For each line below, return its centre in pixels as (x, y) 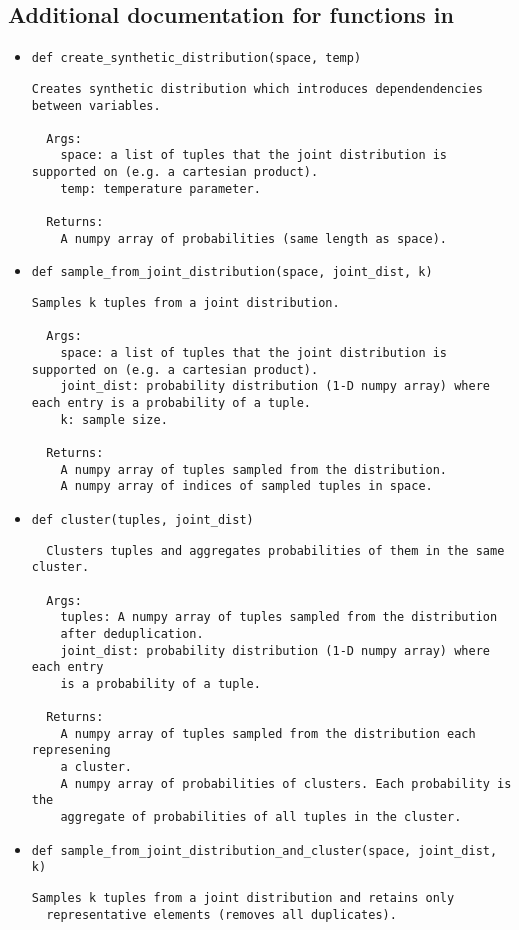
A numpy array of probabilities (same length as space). (254, 238)
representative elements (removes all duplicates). (221, 914)
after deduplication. (132, 633)
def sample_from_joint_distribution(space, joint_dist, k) (232, 272)
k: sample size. (114, 419)
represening (71, 750)
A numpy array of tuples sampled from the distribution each (268, 733)
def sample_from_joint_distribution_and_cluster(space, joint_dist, (264, 850)
